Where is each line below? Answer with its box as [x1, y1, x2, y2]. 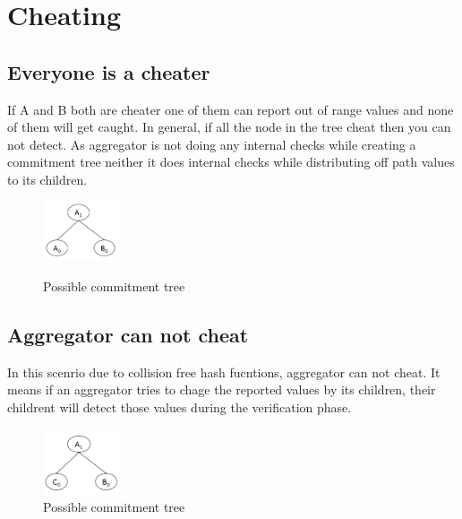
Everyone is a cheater [7, 57, 210, 85]
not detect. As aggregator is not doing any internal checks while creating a [7, 134, 416, 153]
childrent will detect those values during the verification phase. [7, 397, 352, 416]
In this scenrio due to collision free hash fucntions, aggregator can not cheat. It [7, 362, 441, 381]
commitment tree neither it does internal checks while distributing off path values [7, 152, 455, 171]
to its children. [7, 169, 88, 188]
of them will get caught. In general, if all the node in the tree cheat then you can [7, 117, 451, 136]
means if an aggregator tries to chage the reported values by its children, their [7, 380, 436, 399]
